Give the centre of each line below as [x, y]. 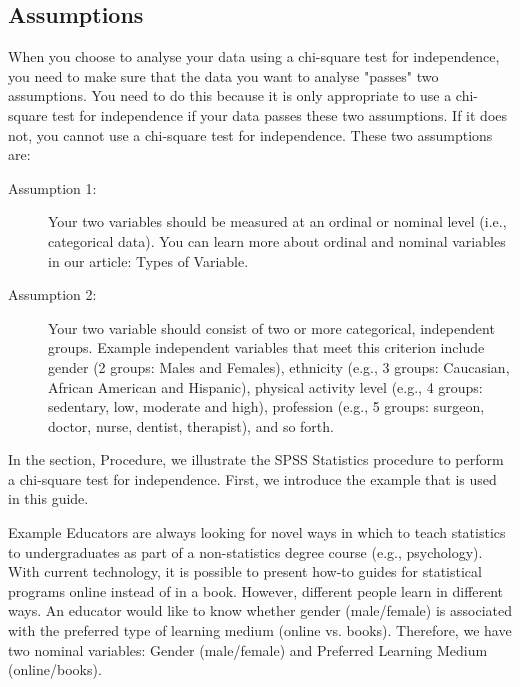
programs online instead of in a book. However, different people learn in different [256, 590]
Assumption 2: [52, 294]
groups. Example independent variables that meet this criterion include [266, 347]
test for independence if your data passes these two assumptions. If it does [280, 114]
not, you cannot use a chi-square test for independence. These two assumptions [250, 134]
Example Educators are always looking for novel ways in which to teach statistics [257, 532]
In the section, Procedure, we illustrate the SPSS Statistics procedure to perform [256, 459]
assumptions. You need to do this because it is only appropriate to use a [230, 95]
